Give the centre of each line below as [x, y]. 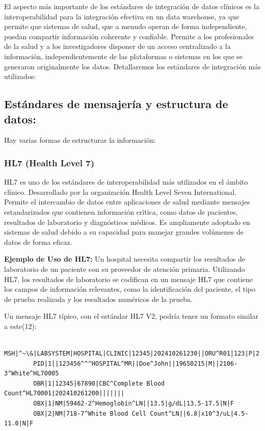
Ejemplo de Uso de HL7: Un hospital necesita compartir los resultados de [125, 259]
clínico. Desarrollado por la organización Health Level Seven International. [121, 192]
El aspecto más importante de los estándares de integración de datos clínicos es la [132, 6]
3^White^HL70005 [32, 374]
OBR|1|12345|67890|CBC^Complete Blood [99, 383]
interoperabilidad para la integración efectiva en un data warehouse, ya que [122, 16]
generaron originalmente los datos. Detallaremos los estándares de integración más [132, 66]
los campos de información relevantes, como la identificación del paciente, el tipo [130, 289]
